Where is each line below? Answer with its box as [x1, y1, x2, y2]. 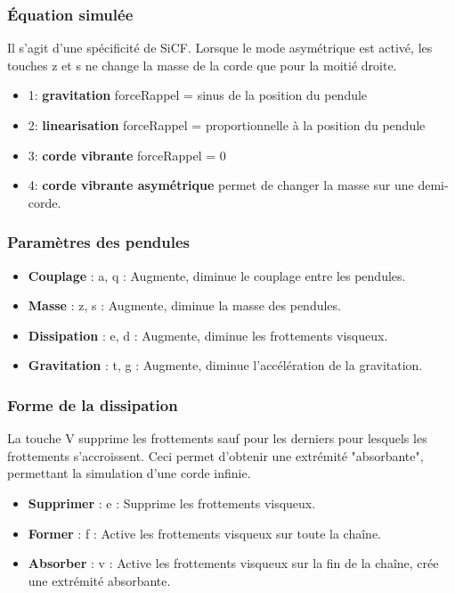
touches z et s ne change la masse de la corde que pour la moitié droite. [7, 55, 397, 74]
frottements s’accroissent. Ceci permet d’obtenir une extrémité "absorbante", [7, 446, 424, 465]
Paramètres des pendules [7, 231, 191, 253]
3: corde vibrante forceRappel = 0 [28, 145, 226, 164]
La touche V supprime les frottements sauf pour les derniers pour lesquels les [7, 429, 427, 448]
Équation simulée [7, 3, 134, 25]
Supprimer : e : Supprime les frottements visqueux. [28, 493, 316, 512]
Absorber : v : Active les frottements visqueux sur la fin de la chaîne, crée [28, 554, 439, 572]
